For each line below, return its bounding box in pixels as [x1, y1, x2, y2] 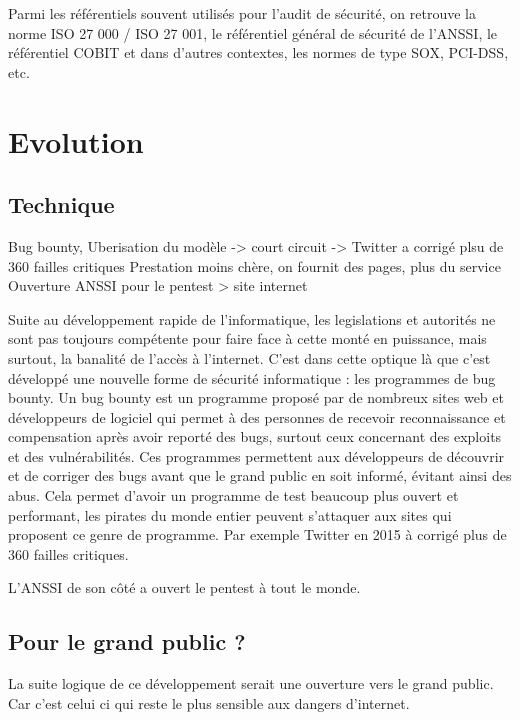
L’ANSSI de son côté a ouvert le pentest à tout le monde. [8, 577, 361, 598]
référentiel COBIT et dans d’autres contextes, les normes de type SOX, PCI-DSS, [8, 42, 509, 63]
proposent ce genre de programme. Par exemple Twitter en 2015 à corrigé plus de [8, 524, 507, 545]
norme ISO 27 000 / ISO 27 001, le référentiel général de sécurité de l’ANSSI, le [8, 22, 498, 43]
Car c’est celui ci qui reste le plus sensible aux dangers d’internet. [8, 692, 410, 713]
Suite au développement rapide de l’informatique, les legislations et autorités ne [8, 308, 496, 329]
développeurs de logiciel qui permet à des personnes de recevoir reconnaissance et [8, 406, 506, 427]
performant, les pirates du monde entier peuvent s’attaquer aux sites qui [8, 504, 452, 525]
